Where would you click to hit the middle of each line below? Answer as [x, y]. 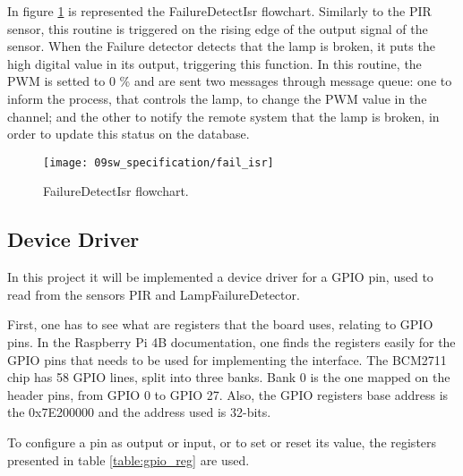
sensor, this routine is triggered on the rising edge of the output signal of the [218, 28]
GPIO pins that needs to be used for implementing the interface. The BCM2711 [227, 359]
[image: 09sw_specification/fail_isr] [159, 162]
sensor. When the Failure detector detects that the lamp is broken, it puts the [221, 46]
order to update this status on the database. [129, 134]
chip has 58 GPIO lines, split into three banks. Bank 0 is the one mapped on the [229, 377]
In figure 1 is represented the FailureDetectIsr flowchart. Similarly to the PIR [219, 11]
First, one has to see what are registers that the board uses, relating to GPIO [220, 324]
